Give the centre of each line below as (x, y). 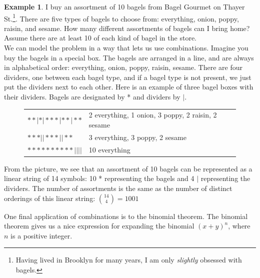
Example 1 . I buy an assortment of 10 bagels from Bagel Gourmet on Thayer (124, 6)
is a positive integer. (41, 235)
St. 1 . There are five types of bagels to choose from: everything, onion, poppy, (121, 17)
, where (239, 226)
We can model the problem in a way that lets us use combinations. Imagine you (126, 48)
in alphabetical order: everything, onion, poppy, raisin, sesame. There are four (123, 67)
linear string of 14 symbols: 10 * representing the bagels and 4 (99, 178)
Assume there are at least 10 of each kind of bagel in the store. (100, 38)
